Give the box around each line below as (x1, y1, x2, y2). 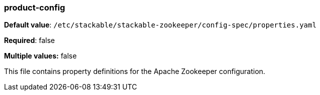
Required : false (4, 36, 55, 45)
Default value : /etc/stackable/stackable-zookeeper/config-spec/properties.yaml (4, 20, 316, 29)
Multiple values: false (4, 51, 77, 60)
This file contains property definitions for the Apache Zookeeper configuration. (4, 67, 266, 76)
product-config (4, 2, 65, 12)
